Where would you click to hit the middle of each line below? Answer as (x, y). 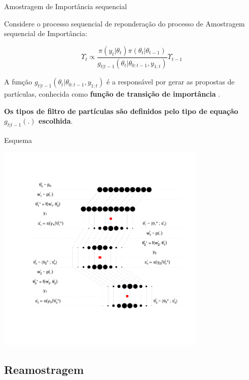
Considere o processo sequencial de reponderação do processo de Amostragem (124, 23)
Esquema (18, 140)
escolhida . (56, 121)
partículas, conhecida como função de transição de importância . (112, 94)
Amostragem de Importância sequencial (66, 6)
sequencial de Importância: (46, 33)
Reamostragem (44, 369)
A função (18, 82)
